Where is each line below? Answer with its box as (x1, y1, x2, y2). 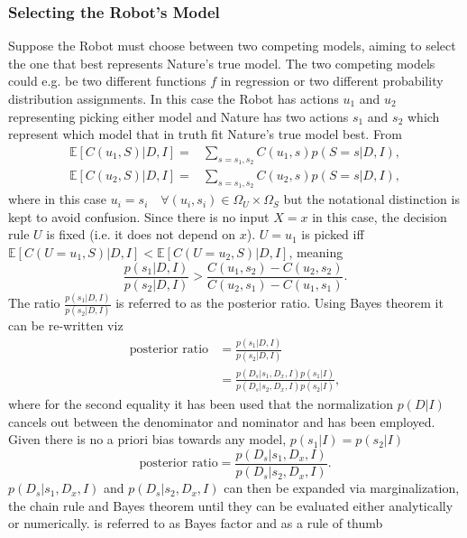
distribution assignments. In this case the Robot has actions (8, 89, 339, 107)
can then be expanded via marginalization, (224, 478, 460, 497)
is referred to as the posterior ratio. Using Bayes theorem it (115, 293, 444, 311)
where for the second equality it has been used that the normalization (8, 394, 393, 413)
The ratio (8, 293, 60, 311)
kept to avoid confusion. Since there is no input (8, 207, 270, 226)
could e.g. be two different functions (8, 71, 206, 90)
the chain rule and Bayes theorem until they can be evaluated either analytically (8, 496, 453, 515)
